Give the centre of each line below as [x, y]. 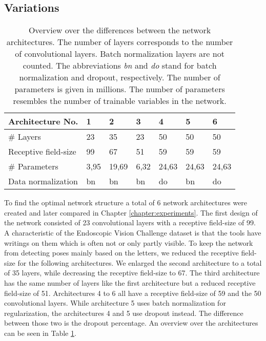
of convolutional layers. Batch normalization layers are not [120, 54]
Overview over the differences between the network [120, 30]
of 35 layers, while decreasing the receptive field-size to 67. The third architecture [132, 273]
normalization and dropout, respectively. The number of [120, 77]
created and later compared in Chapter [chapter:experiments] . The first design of [131, 212]
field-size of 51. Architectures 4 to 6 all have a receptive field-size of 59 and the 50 [133, 293]
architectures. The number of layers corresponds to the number [120, 42]
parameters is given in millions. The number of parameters [120, 89]
